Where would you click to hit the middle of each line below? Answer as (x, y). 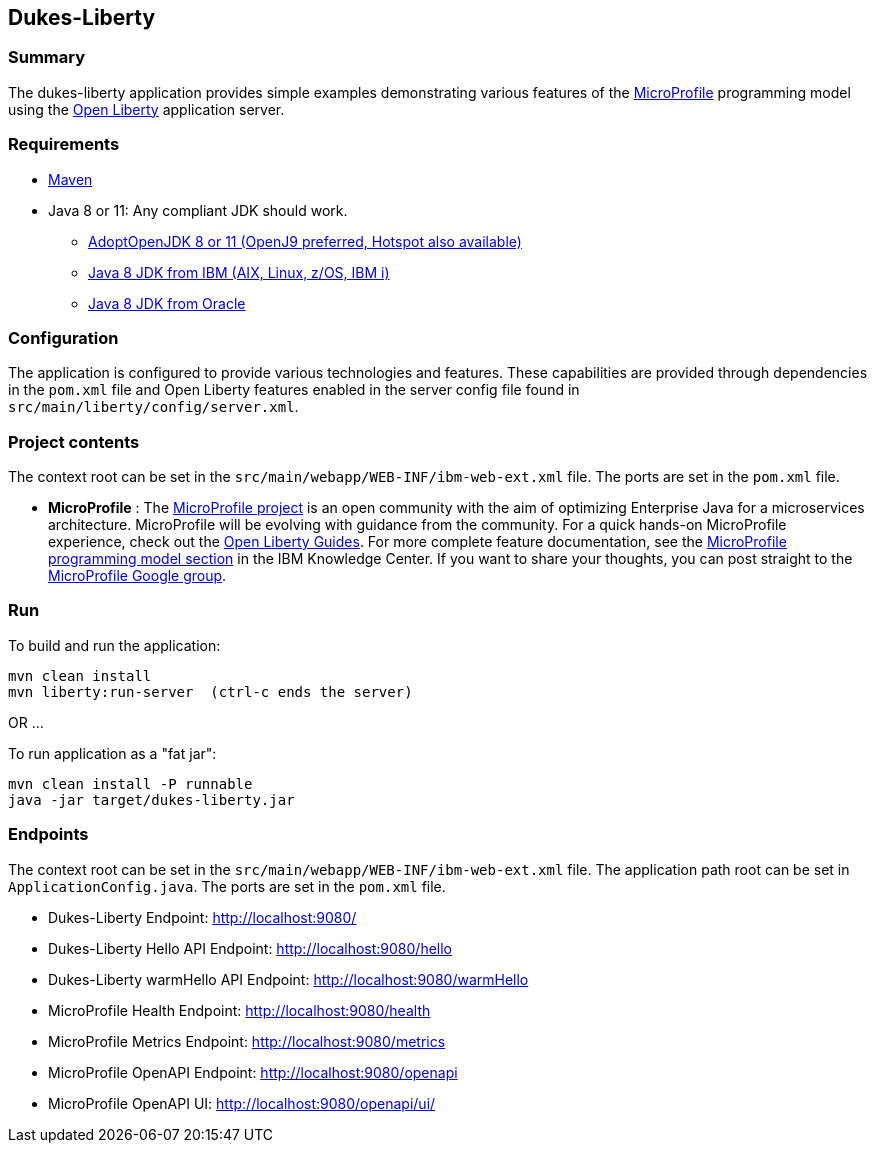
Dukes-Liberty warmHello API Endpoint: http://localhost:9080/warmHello (288, 979)
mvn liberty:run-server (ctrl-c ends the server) (210, 691)
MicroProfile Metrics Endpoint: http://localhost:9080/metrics (247, 1041)
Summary (47, 57)
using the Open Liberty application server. (146, 109)
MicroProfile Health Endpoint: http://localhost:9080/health (239, 1010)
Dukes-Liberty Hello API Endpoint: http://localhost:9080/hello (250, 948)
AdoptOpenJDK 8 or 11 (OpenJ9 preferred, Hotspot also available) (305, 241)
